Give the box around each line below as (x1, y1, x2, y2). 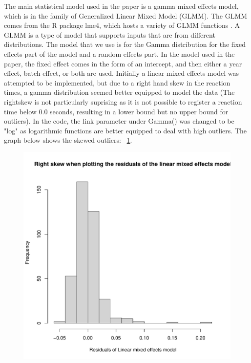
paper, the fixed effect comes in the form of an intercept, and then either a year (4, 58, 242, 68)
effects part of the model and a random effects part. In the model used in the (4, 48, 235, 59)
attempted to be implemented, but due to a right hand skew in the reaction (4, 77, 230, 87)
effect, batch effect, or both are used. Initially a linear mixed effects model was (4, 68, 239, 78)
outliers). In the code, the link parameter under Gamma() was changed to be (4, 116, 234, 126)
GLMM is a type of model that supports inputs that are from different (4, 29, 215, 40)
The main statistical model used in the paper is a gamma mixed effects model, (4, 1, 239, 11)
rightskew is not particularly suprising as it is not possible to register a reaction (4, 96, 242, 107)
